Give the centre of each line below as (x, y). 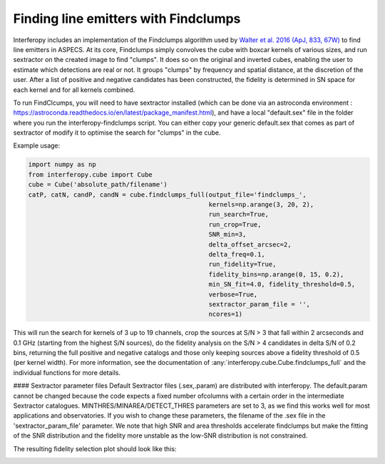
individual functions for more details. (67, 372)
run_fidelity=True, (242, 264)
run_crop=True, (235, 224)
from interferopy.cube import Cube (90, 174)
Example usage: (37, 145)
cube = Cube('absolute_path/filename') (98, 185)
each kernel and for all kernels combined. (74, 90)
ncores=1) (226, 314)
